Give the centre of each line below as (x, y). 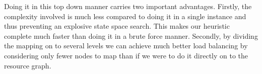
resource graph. (28, 65)
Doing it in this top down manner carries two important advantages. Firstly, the (128, 6)
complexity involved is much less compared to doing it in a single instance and (125, 16)
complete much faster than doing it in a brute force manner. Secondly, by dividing (131, 35)
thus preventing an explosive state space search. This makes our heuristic (117, 26)
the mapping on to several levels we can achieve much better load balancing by (126, 46)
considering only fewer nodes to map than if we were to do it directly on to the (126, 55)
